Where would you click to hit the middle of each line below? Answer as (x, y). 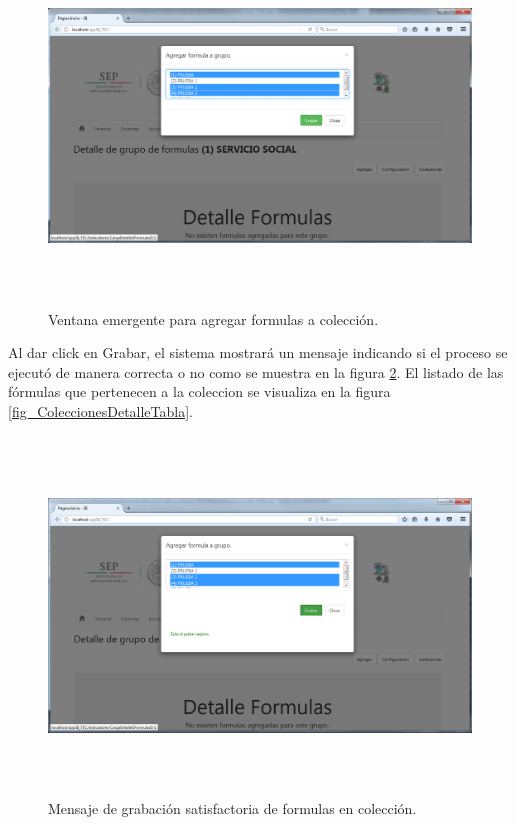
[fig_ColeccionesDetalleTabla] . (101, 411)
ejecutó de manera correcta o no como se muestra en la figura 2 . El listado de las (256, 371)
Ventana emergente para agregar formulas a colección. (213, 318)
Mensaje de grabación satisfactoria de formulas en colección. (232, 808)
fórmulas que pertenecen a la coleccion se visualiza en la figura (199, 391)
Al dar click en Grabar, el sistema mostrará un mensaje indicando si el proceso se (258, 352)
